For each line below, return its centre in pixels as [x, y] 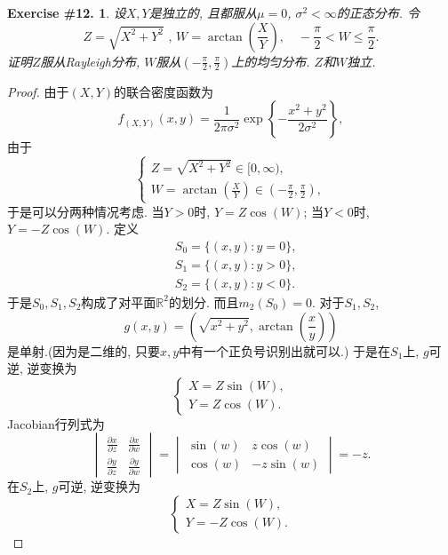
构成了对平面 [119, 301]
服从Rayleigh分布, [90, 61]
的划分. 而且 [204, 301]
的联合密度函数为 [164, 91]
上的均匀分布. [271, 61]
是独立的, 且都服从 [203, 12]
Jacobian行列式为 [56, 423]
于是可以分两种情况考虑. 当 [86, 211]
